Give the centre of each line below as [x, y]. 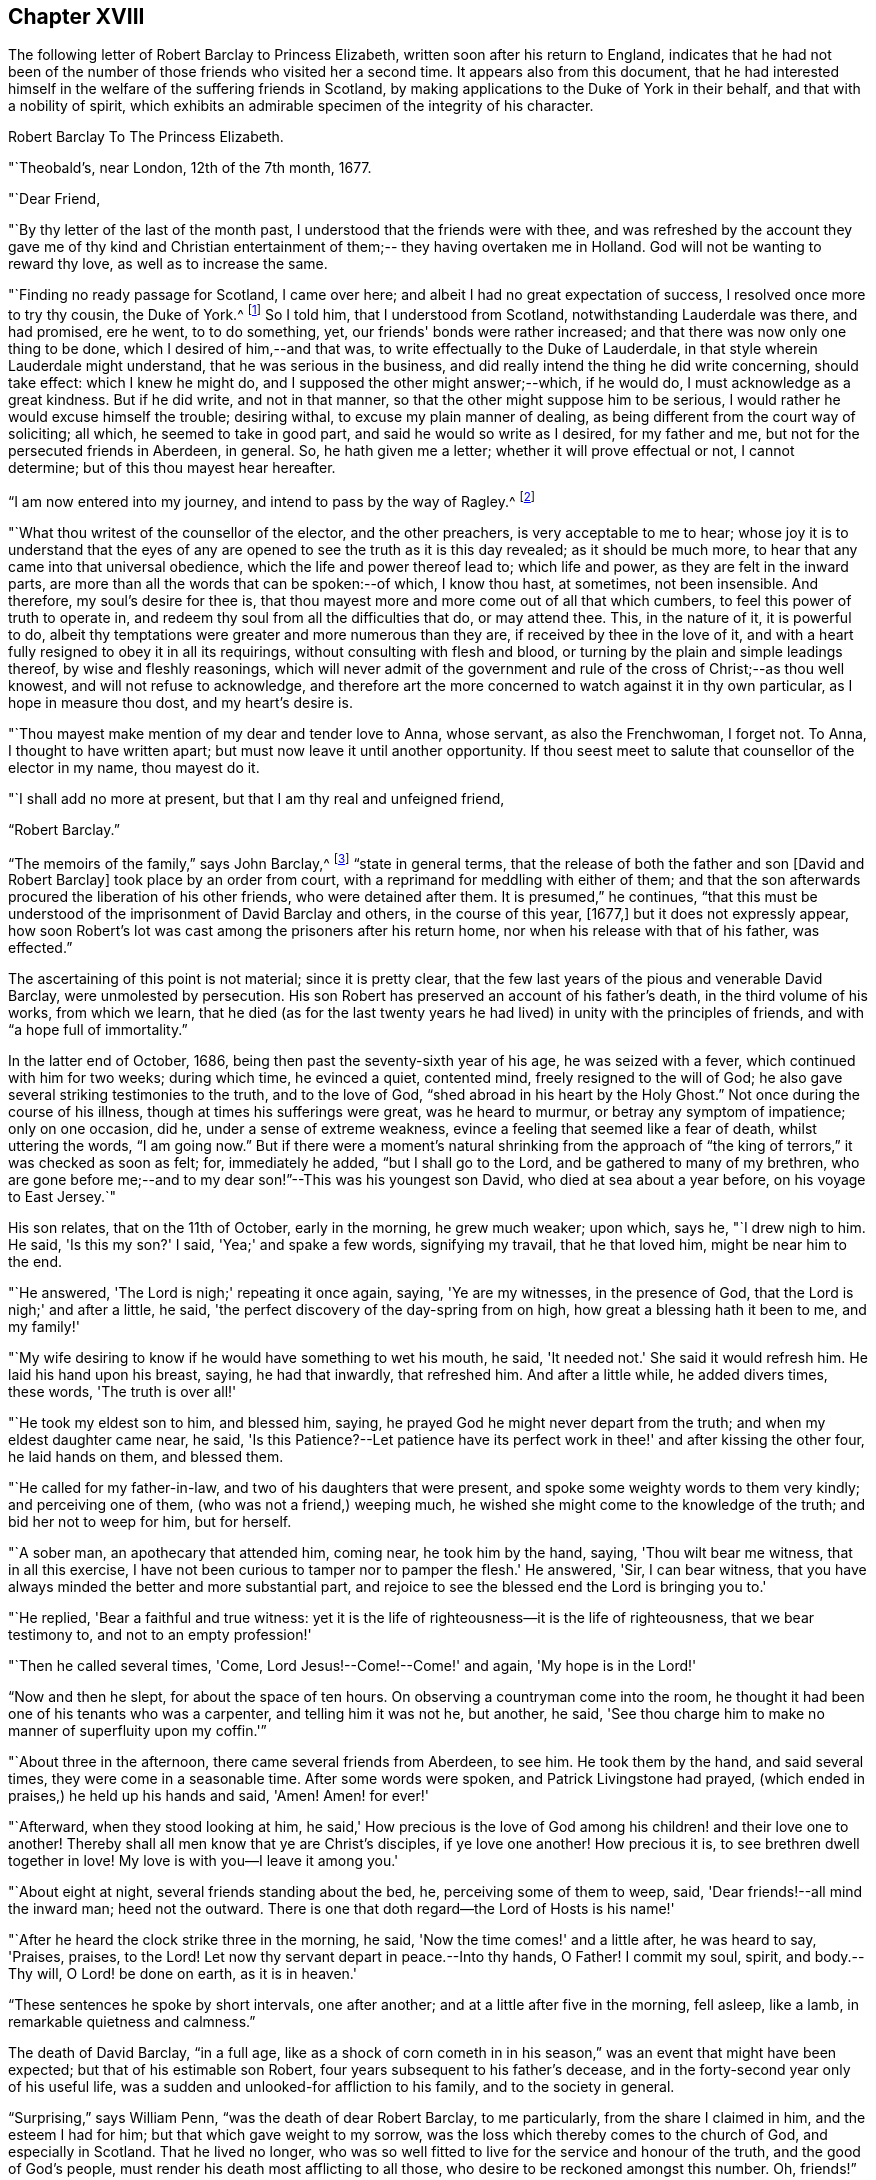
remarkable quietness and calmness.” [132, 2022]
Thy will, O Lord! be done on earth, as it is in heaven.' [182, 1974]
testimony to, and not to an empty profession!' [160, 1635]
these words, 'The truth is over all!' [122, 1392]
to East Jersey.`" [62, 1197]
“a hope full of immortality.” [98, 1030]
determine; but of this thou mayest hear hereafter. [172, 468]
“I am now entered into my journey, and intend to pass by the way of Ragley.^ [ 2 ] [272, 500]
